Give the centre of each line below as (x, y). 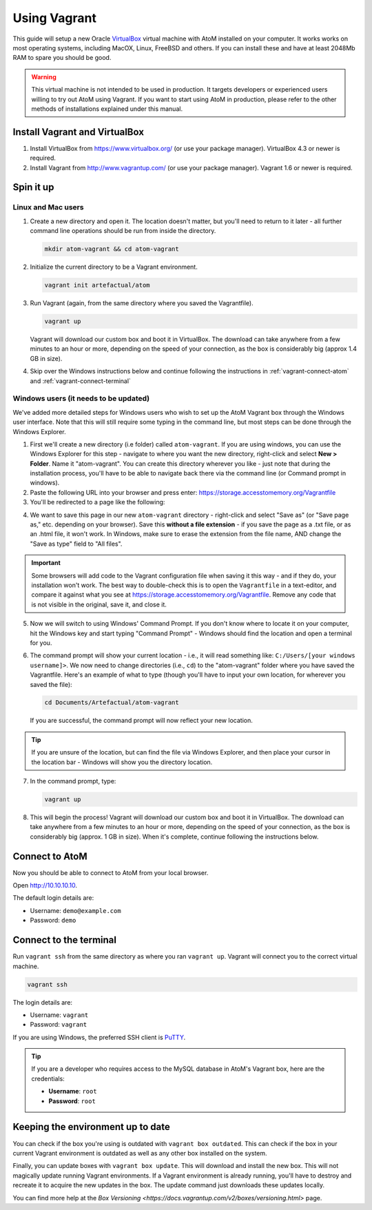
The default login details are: (53, 898)
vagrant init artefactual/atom (97, 285)
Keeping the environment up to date (91, 1127)
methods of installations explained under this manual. (107, 109)
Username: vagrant (59, 1015)
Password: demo (53, 921)
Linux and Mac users (48, 207)
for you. (41, 643)
